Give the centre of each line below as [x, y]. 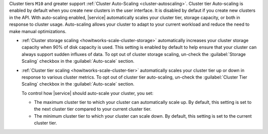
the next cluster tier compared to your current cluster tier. [93, 109]
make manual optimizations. [38, 31]
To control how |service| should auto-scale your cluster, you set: [88, 93]
